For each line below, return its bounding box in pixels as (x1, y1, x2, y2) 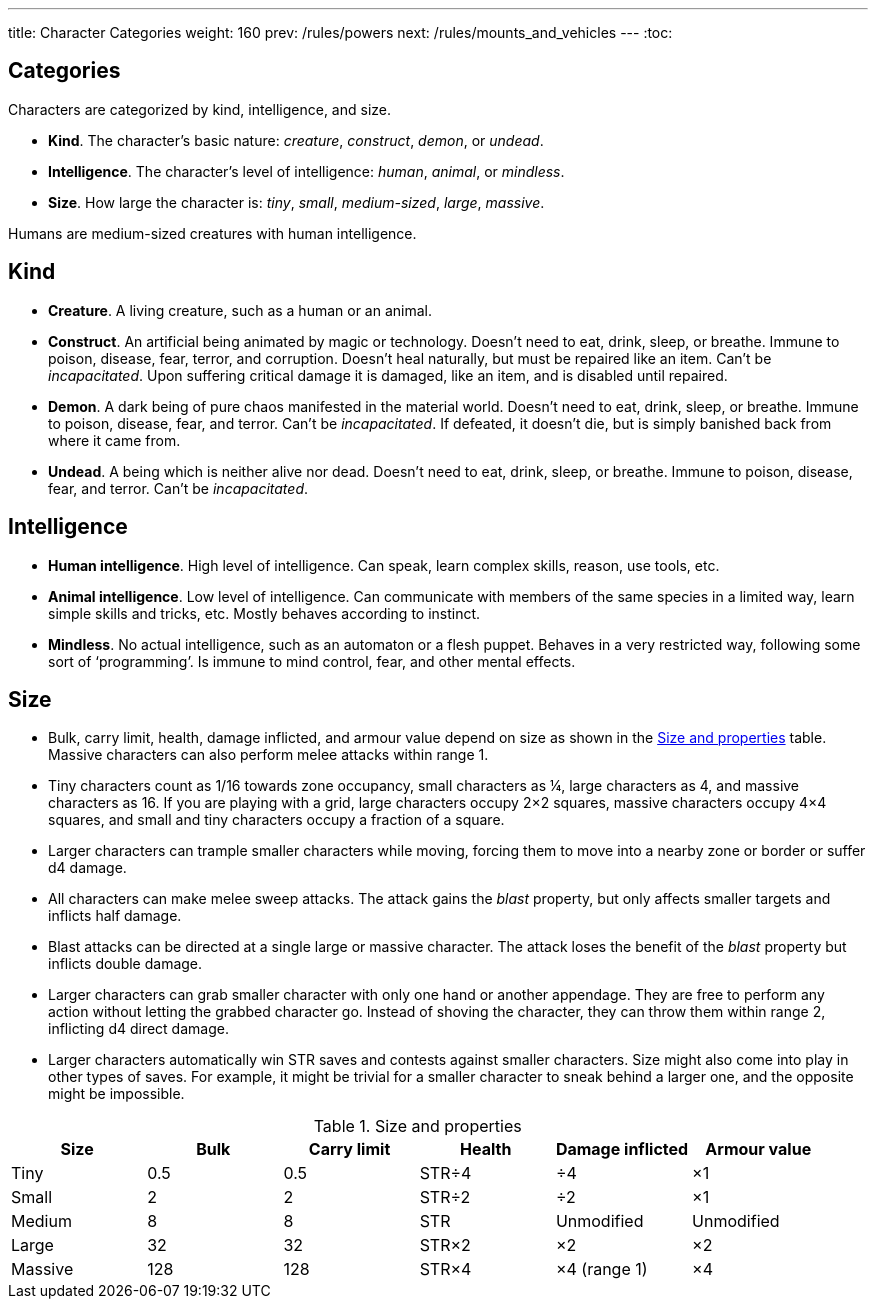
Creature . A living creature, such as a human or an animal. (48, 301, 433, 319)
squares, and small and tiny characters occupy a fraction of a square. (48, 811, 505, 829)
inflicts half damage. (48, 907, 182, 925)
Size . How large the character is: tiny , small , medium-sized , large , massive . (48, 193, 545, 211)
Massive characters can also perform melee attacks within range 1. (48, 746, 489, 764)
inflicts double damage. (48, 955, 203, 973)
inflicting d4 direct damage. (48, 1020, 229, 1038)
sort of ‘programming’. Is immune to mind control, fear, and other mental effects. (48, 652, 576, 670)
